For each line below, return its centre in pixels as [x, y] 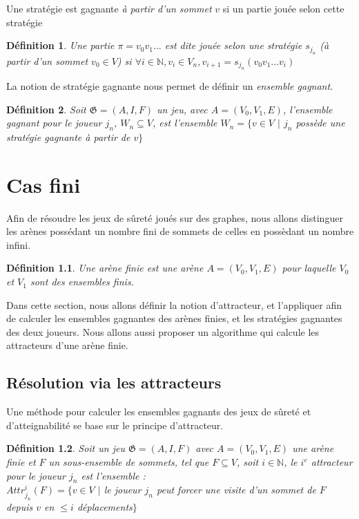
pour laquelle [309, 268]
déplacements [105, 506]
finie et [21, 462]
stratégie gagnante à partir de [68, 136]
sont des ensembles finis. [82, 282]
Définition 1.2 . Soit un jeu [66, 448]
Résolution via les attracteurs [114, 383]
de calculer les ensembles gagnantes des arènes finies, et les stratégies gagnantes [174, 318]
